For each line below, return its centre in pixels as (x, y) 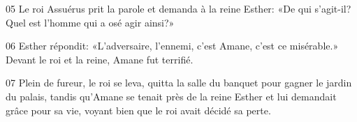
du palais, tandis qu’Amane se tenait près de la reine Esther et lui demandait (171, 96)
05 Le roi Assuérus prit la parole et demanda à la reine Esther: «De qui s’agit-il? (178, 8)
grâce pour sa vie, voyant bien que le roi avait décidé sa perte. (138, 110)
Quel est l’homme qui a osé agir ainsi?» (90, 22)
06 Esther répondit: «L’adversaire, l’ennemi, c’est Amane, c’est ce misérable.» (172, 46)
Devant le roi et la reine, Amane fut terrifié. (100, 59)
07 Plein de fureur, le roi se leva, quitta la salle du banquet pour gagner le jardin (179, 83)
